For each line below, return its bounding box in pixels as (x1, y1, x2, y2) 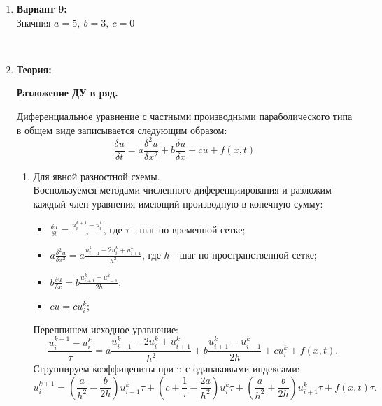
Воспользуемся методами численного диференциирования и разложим (33, 182, 332, 197)
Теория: (16, 61, 52, 76)
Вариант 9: (16, 1, 67, 15)
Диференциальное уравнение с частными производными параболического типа (16, 108, 353, 123)
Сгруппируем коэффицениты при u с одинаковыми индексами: (33, 361, 300, 376)
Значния (16, 15, 51, 29)
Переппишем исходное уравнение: (33, 321, 178, 336)
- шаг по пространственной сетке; (173, 247, 317, 262)
